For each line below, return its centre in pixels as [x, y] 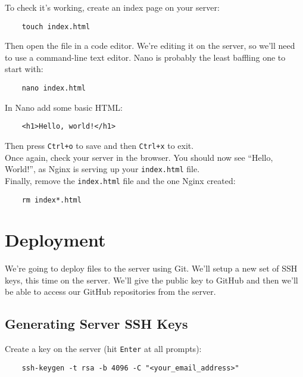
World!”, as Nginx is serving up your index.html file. [102, 169]
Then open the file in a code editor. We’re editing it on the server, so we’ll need [150, 46]
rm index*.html [51, 200]
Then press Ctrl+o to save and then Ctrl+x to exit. [99, 145]
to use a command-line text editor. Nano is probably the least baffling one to [145, 57]
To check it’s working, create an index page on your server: [112, 7]
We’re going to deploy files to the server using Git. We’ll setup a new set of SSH [151, 268]
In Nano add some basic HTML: [64, 107]
